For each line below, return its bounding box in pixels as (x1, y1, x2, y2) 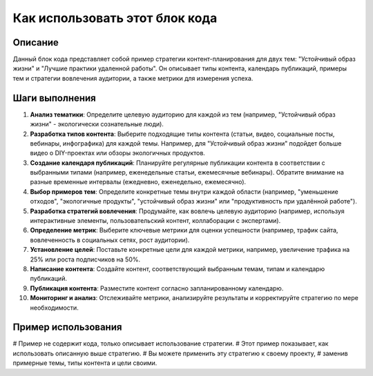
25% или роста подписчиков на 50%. (30, 255, 141, 264)
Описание (12, 37, 59, 48)
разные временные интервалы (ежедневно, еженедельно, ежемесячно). (30, 178, 247, 186)
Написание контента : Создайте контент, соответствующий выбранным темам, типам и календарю (30, 265, 325, 273)
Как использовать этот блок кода (12, 10, 218, 26)
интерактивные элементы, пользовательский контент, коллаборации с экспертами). (30, 217, 281, 225)
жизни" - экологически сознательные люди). (30, 120, 164, 128)
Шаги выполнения (12, 92, 96, 103)
